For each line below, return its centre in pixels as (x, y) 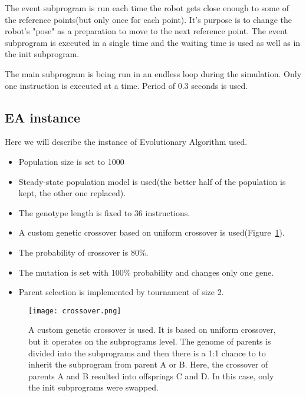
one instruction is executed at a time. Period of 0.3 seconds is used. (126, 85)
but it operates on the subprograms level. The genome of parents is (150, 341)
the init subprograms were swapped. (93, 387)
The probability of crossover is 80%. (83, 252)
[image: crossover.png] (75, 311)
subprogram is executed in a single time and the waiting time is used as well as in (153, 42)
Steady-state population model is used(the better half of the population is (152, 181)
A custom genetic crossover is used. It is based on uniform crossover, (152, 330)
